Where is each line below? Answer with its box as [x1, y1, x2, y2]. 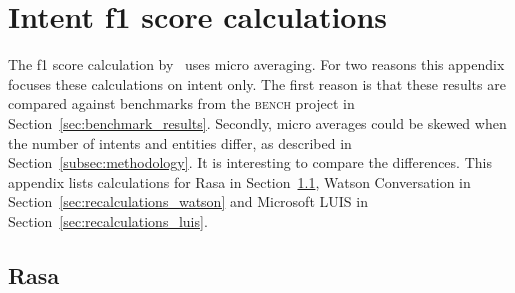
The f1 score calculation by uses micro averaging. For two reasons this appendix [8, 54, 505, 75]
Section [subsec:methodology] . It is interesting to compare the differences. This [8, 152, 492, 173]
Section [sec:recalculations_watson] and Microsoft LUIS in [8, 191, 368, 212]
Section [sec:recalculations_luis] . [8, 210, 208, 231]
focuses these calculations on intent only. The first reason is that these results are [8, 73, 506, 94]
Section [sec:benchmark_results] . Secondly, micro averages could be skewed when [8, 112, 507, 133]
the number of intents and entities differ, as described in [8, 132, 352, 153]
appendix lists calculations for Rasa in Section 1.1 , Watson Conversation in [8, 171, 471, 192]
